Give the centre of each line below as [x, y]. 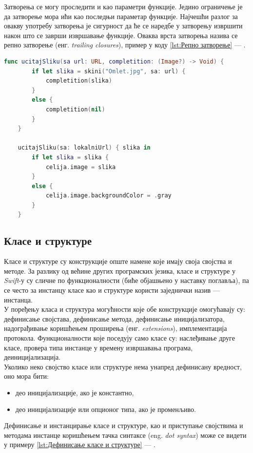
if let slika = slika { [70, 157]
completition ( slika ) [79, 81]
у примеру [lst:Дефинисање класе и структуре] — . [80, 444]
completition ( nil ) [75, 109]
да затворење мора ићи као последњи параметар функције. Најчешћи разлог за [121, 16]
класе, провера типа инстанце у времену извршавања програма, [98, 347]
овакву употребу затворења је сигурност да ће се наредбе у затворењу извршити [123, 26]
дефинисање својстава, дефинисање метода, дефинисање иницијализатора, [114, 318]
